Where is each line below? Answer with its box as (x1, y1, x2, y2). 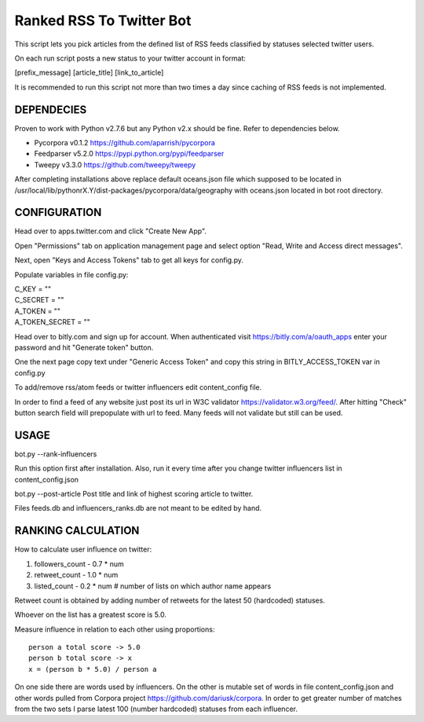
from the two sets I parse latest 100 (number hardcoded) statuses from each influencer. (14, 704, 298, 714)
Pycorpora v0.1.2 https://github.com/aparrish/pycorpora (34, 138, 216, 148)
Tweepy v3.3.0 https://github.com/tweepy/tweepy (34, 159, 196, 169)
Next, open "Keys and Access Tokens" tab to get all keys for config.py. (14, 255, 243, 265)
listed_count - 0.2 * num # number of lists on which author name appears (34, 581, 272, 591)
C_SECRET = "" (14, 295, 64, 305)
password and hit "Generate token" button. (14, 343, 154, 352)
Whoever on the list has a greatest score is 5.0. (14, 610, 166, 620)
